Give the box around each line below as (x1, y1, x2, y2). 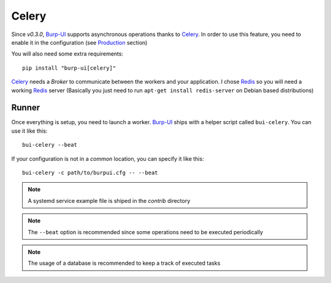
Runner (11, 103, 40, 113)
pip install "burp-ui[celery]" (22, 64, 116, 72)
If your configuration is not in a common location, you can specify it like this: (11, 155, 205, 162)
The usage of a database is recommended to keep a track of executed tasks (28, 260, 221, 267)
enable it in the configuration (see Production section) (11, 39, 148, 46)
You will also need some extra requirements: (11, 50, 124, 57)
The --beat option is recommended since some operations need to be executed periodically (28, 228, 264, 235)
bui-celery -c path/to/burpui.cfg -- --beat (22, 169, 159, 176)
